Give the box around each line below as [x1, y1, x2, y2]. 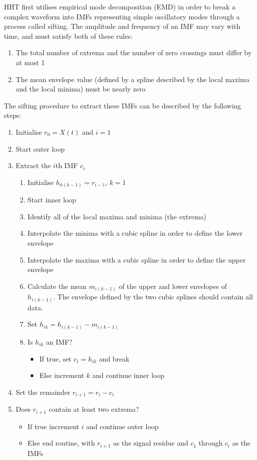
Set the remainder [15, 386, 70, 397]
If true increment [27, 421, 79, 431]
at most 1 [15, 57, 45, 67]
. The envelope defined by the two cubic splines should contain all [53, 291, 253, 302]
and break [99, 353, 129, 364]
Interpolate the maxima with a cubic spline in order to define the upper [27, 254, 246, 265]
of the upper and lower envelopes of [119, 280, 227, 291]
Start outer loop [15, 143, 65, 154]
